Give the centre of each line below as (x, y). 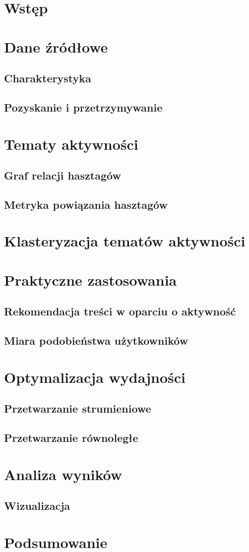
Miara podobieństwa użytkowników (96, 340)
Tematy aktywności (71, 144)
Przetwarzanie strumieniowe (78, 408)
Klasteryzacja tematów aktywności (125, 241)
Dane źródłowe (56, 46)
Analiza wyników (63, 474)
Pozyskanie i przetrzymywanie (83, 107)
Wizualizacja (37, 506)
